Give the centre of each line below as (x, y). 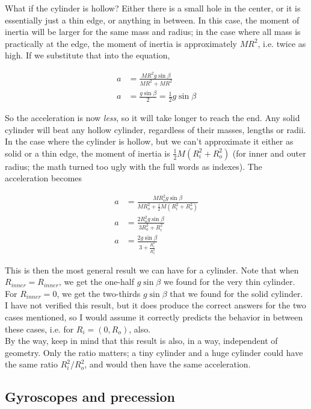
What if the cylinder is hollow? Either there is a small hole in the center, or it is (153, 8)
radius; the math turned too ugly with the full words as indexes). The (134, 166)
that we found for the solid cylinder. (236, 293)
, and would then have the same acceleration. (168, 364)
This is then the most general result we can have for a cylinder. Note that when (152, 270)
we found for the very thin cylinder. (229, 282)
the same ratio (31, 364)
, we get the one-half (97, 282)
